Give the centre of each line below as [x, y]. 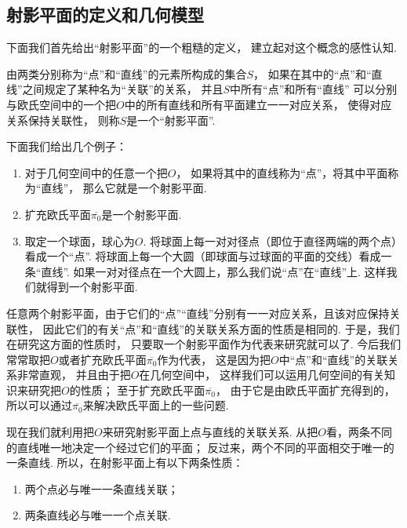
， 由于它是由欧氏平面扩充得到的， [305, 390]
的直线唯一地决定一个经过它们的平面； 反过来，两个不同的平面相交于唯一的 [200, 447]
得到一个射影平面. [92, 287]
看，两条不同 [359, 432]
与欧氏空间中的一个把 [61, 104]
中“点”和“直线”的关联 [333, 359]
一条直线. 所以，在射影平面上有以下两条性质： [125, 462]
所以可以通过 [39, 405]
